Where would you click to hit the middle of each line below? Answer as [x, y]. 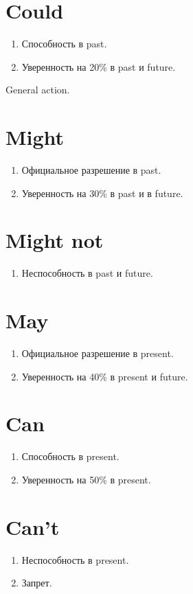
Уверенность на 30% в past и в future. [102, 193]
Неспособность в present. [75, 559]
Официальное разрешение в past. [91, 170]
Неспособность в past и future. [87, 273]
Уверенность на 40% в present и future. [105, 376]
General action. [38, 90]
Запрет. [37, 583]
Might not [55, 240]
